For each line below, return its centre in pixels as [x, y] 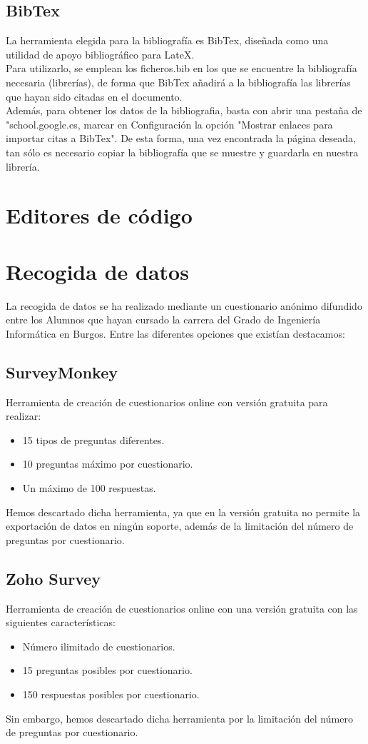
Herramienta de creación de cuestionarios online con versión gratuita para [167, 402]
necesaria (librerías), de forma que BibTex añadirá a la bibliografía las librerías [178, 82]
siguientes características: [61, 622]
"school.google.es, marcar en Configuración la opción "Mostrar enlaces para [169, 124]
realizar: [24, 416]
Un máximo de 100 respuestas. [89, 488]
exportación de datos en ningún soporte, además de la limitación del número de [180, 526]
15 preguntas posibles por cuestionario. [107, 670]
